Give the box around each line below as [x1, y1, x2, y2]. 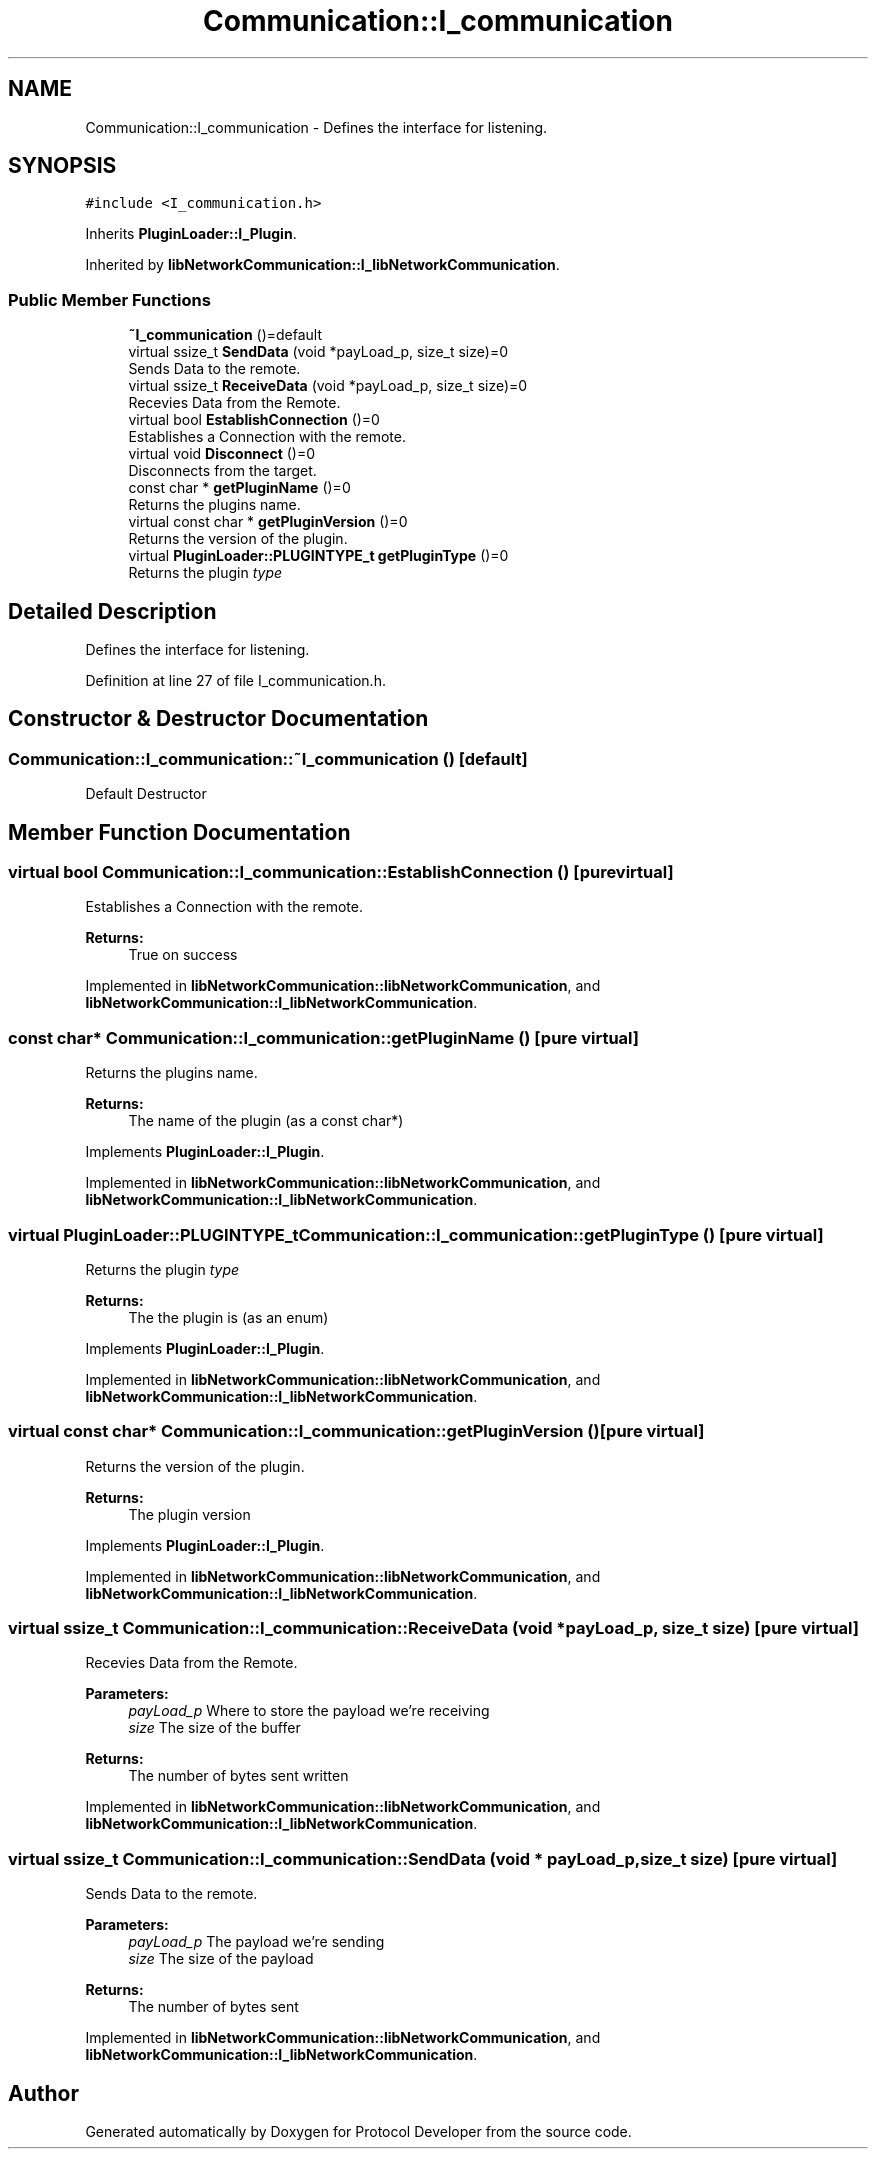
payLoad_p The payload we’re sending [128, 1933, 385, 1951]
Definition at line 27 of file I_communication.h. [85, 672, 386, 690]
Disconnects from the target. [128, 462, 317, 480]
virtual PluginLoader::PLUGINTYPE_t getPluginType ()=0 [128, 547, 509, 565]
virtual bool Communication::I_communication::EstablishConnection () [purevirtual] [8, 862, 674, 883]
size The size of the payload [128, 1950, 314, 1968]
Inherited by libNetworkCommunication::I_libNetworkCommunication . [85, 256, 560, 274]
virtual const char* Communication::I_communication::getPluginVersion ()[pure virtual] [8, 1421, 705, 1442]
